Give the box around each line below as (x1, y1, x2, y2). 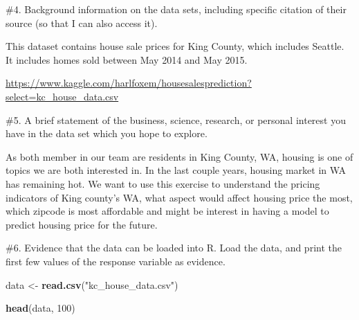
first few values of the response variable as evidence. (6, 254, 225, 268)
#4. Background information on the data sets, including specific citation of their (6, 2, 347, 16)
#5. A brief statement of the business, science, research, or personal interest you (6, 112, 346, 127)
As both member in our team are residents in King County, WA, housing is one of (6, 149, 353, 163)
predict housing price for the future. (6, 217, 158, 231)
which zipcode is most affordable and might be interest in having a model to (6, 204, 329, 218)
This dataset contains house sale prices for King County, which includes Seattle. (6, 39, 344, 53)
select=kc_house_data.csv (6, 89, 119, 103)
